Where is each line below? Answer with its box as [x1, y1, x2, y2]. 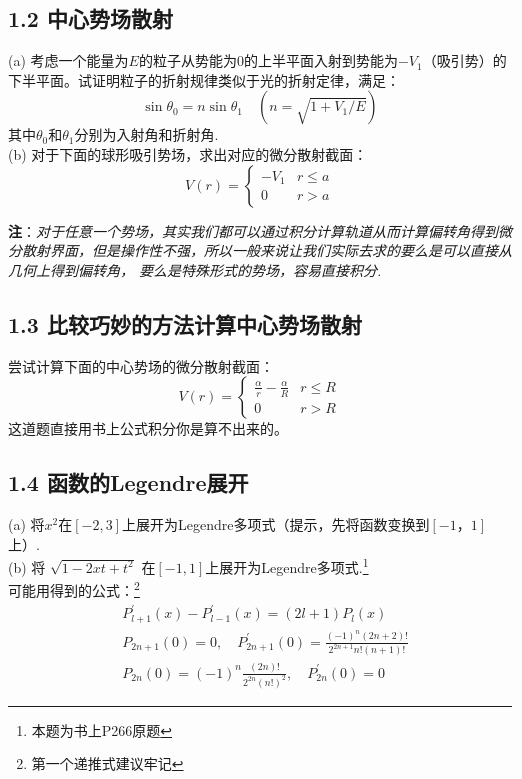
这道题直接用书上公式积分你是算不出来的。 [8, 418, 288, 439]
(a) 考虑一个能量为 [8, 50, 129, 71]
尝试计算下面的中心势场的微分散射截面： [8, 355, 274, 376]
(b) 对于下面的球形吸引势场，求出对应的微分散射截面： [8, 143, 368, 164]
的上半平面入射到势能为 [243, 50, 398, 71]
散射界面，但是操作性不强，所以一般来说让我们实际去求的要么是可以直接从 [21, 240, 512, 261]
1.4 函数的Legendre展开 [8, 467, 249, 498]
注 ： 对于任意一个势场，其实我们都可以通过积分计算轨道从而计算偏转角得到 [8, 220, 498, 241]
